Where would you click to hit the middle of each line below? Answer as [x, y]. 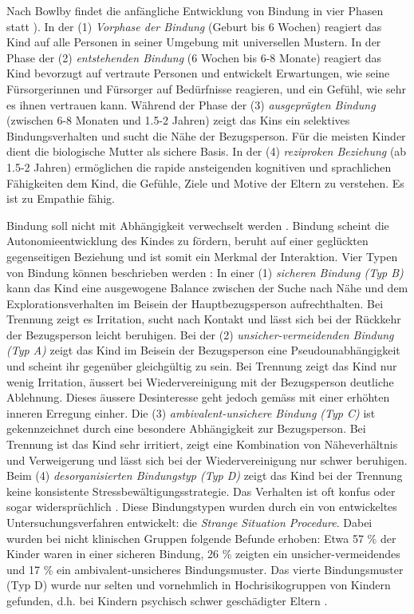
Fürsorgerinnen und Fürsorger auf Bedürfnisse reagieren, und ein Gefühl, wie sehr [207, 88]
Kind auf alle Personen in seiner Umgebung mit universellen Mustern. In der [194, 42]
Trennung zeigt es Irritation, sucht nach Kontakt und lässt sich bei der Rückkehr [204, 319]
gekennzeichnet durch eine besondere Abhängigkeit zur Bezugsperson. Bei [186, 428]
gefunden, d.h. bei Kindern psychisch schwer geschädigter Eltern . [167, 600]
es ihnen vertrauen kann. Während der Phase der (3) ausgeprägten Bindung [191, 104]
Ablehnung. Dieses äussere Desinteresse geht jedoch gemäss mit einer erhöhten [198, 397]
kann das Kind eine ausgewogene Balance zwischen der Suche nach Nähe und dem [207, 288]
